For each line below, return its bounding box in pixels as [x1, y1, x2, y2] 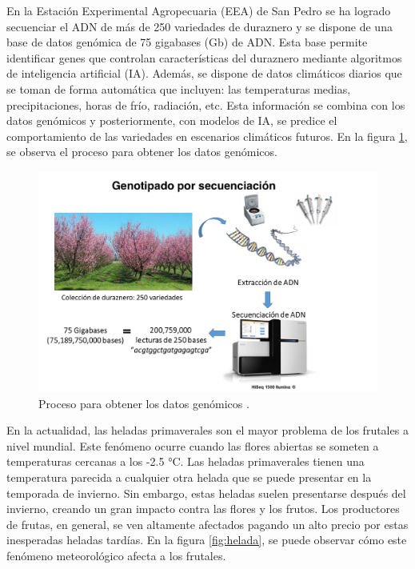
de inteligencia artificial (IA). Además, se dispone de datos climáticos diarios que [6, 65, 402, 82]
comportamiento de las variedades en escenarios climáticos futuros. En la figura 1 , [6, 127, 408, 144]
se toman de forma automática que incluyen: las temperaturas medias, [6, 80, 351, 97]
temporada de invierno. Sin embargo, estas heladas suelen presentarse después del [6, 484, 406, 501]
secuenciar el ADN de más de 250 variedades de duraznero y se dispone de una [6, 18, 393, 34]
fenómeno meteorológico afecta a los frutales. [6, 547, 226, 564]
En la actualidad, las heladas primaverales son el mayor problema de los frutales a [6, 422, 409, 439]
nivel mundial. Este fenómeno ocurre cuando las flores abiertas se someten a [6, 437, 379, 454]
